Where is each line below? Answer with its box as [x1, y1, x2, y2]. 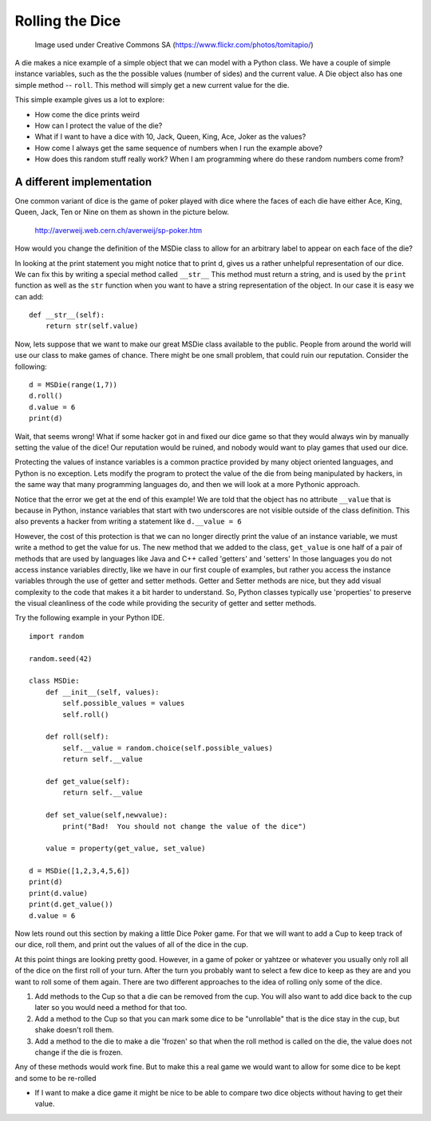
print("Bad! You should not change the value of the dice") [62, 822, 307, 830]
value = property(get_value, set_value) [45, 844, 207, 854]
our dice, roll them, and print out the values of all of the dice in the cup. [14, 940, 249, 949]
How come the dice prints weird [34, 109, 140, 119]
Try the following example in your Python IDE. [14, 613, 165, 623]
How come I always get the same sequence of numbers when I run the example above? [34, 143, 323, 153]
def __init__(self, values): [45, 687, 160, 696]
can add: [14, 291, 44, 301]
